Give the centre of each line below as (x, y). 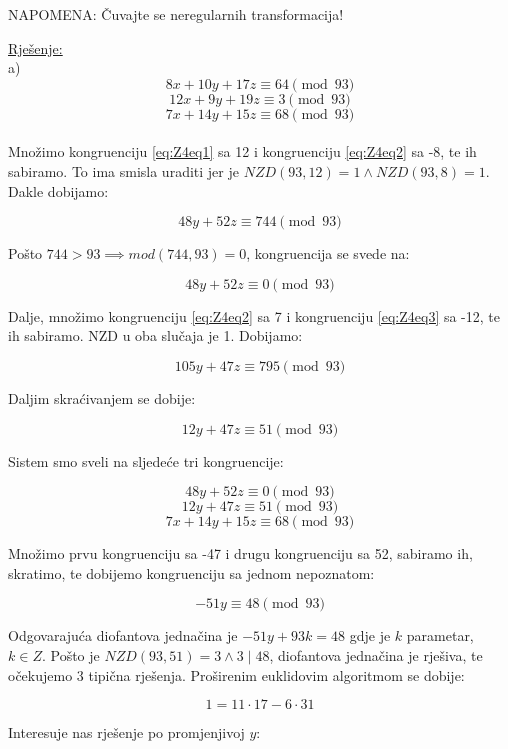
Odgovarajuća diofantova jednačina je (123, 635)
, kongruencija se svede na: (328, 253)
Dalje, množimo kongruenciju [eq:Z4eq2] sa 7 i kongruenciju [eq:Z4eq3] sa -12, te (254, 315)
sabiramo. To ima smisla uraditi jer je (123, 170)
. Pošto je (70, 654)
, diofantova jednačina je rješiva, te (376, 654)
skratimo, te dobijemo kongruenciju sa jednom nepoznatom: (191, 572)
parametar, (440, 635)
